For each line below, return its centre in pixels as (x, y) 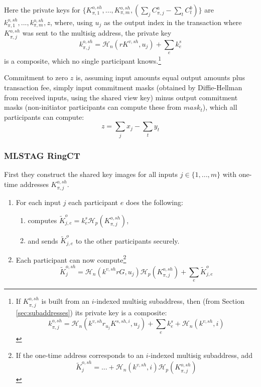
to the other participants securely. (127, 240)
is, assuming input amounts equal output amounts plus (160, 77)
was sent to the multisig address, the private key (97, 33)
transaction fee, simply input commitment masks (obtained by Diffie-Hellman (123, 87)
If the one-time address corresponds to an (80, 355)
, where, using (71, 22)
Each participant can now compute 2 (71, 259)
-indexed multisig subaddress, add (200, 355)
